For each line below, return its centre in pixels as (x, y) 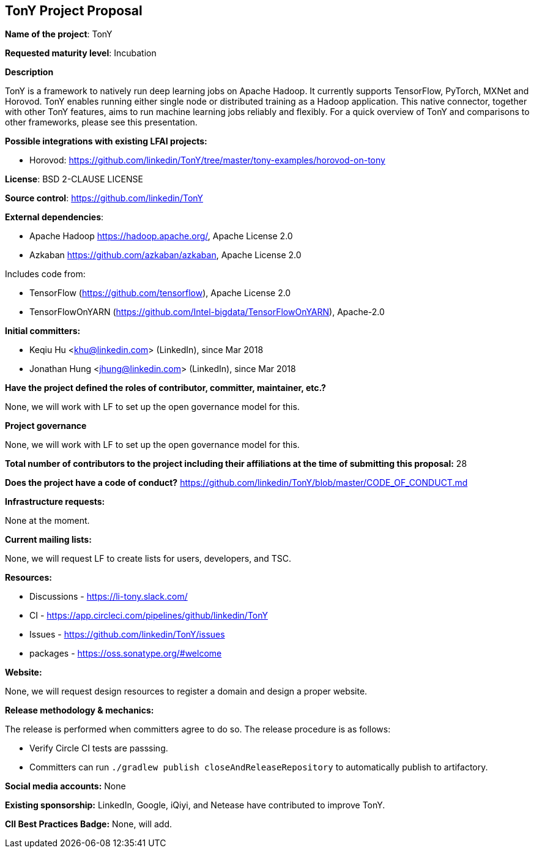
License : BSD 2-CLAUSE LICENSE (74, 179)
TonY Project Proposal (74, 11)
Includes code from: (45, 274)
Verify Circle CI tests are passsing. (99, 748)
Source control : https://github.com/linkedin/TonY (104, 198)
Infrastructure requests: (55, 502)
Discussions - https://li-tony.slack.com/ (109, 597)
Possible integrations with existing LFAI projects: (106, 141)
